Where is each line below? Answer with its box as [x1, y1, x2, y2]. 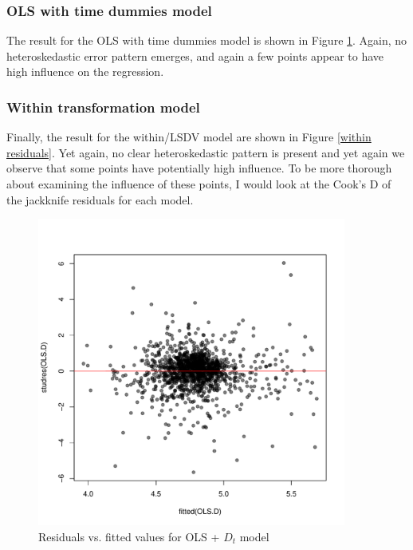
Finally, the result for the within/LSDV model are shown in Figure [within [6, 129, 372, 145]
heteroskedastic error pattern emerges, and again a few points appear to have [6, 47, 384, 64]
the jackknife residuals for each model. [6, 191, 194, 208]
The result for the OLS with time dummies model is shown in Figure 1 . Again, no [6, 32, 407, 49]
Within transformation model [6, 97, 200, 117]
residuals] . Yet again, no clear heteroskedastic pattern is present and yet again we [6, 144, 405, 160]
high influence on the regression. [6, 63, 164, 80]
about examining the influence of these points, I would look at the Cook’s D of [6, 176, 391, 192]
